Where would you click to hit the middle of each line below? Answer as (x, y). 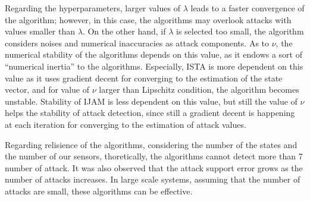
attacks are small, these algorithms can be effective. (99, 191)
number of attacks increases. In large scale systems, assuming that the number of (153, 179)
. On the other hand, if (124, 31)
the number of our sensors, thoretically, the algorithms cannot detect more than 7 (154, 156)
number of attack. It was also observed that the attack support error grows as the (154, 167)
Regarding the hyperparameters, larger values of (93, 8)
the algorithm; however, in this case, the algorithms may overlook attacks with (148, 19)
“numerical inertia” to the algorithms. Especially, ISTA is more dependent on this (154, 66)
